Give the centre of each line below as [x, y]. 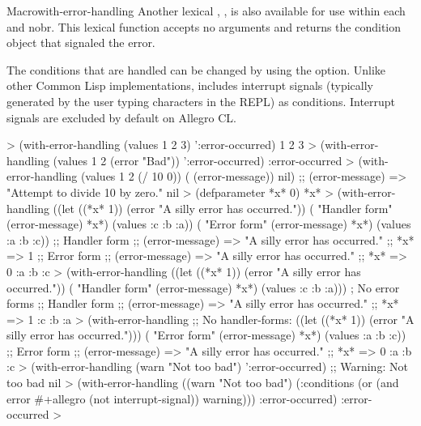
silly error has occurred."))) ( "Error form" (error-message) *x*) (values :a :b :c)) [206, 335]
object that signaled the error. [81, 43]
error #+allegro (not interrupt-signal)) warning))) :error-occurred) [172, 398]
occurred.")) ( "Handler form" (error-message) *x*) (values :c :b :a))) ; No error [203, 287]
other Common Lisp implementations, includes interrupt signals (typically [190, 85]
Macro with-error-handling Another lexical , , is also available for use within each [206, 11]
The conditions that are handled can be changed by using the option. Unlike [196, 69]
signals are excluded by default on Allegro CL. [121, 117]
